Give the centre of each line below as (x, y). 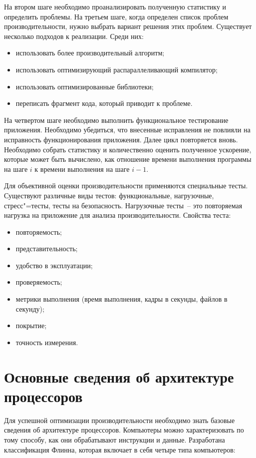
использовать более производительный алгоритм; (90, 53)
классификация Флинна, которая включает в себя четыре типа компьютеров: (120, 449)
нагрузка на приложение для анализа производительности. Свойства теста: (118, 215)
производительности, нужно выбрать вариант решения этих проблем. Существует (128, 26)
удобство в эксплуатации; (54, 265)
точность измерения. (47, 342)
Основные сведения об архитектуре (119, 376)
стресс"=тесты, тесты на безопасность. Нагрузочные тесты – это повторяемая (123, 205)
